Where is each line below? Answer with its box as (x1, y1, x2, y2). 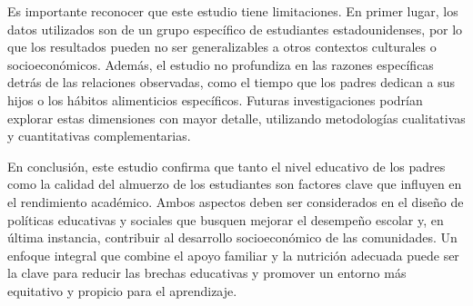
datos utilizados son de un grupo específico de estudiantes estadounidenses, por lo (7, 19, 463, 38)
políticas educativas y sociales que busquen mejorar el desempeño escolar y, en (7, 210, 444, 229)
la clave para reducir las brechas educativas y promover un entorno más (7, 263, 407, 282)
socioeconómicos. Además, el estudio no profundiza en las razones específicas (7, 54, 434, 74)
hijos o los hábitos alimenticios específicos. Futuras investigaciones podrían (7, 90, 423, 109)
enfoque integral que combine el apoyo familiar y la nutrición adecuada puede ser (7, 245, 459, 264)
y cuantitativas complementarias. (7, 126, 191, 145)
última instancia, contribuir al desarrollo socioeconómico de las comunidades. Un (7, 228, 458, 247)
